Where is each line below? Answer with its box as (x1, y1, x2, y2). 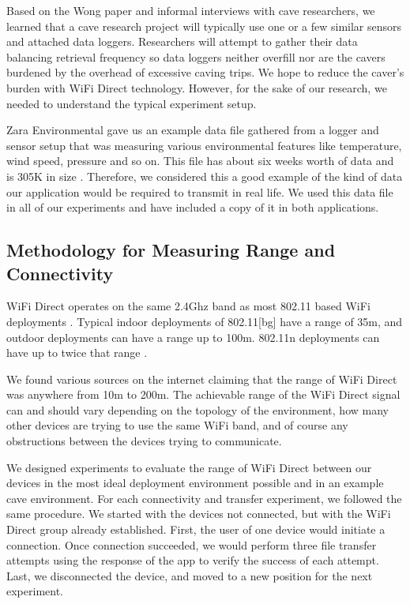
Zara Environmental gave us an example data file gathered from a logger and (6, 122, 379, 138)
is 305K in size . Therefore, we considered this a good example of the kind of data (6, 167, 403, 184)
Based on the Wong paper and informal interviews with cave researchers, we (6, 2, 375, 18)
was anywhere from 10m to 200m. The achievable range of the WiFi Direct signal (6, 386, 401, 403)
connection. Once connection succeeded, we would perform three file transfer (6, 536, 377, 553)
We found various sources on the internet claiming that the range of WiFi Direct (6, 370, 397, 387)
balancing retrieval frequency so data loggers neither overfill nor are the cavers (6, 48, 386, 65)
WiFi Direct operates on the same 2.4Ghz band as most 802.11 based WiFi (6, 298, 371, 314)
